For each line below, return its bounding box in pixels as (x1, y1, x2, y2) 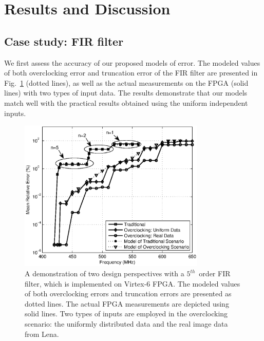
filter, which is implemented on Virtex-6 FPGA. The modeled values (25, 278, 240, 289)
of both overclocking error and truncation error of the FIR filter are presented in (4, 67, 258, 78)
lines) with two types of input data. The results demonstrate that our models (4, 87, 248, 98)
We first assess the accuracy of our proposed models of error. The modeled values (4, 57, 260, 68)
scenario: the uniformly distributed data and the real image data (25, 318, 228, 329)
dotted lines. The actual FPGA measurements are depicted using (25, 298, 229, 309)
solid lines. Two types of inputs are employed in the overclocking (25, 308, 228, 319)
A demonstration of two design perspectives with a (25, 268, 184, 279)
